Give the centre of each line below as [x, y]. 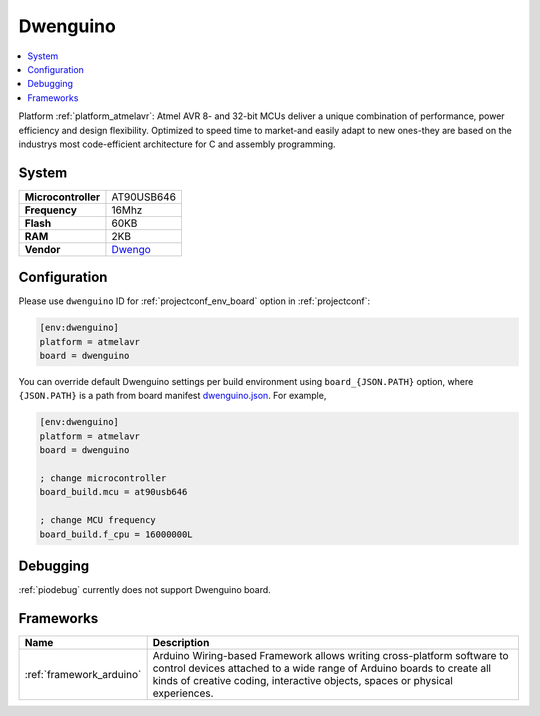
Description [181, 642]
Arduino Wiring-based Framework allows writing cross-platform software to [330, 655]
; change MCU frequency [98, 520]
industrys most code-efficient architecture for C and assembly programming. [177, 144]
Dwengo [131, 249]
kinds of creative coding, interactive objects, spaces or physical [303, 680]
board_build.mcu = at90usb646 [113, 492]
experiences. [183, 693]
